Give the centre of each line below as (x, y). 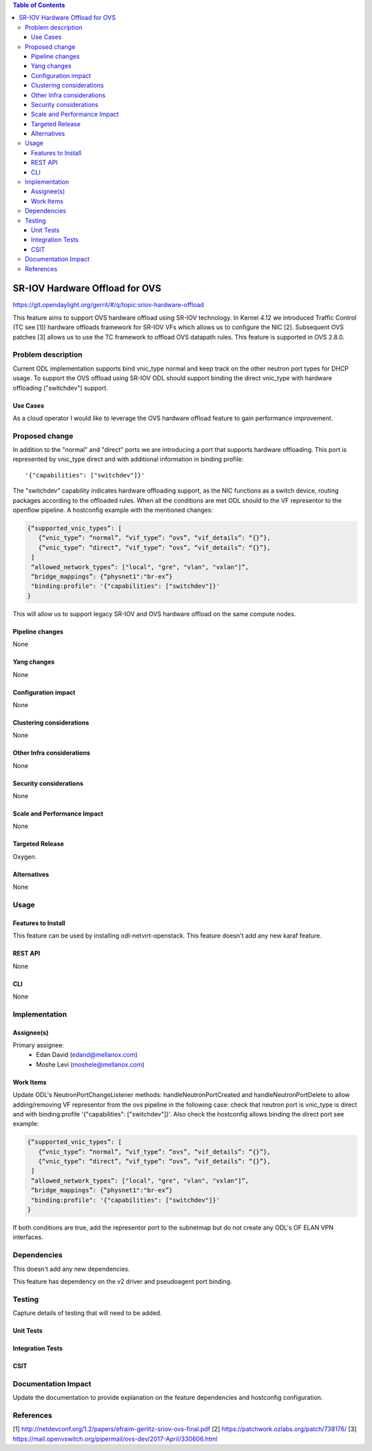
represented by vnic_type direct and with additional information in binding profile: (128, 460)
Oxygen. (25, 856)
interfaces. (28, 1237)
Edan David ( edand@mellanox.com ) (87, 1055)
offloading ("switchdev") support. (60, 388)
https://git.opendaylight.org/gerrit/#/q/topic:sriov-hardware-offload (108, 305)
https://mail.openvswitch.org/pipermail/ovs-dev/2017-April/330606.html (115, 1439)
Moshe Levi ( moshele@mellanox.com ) (90, 1064)
